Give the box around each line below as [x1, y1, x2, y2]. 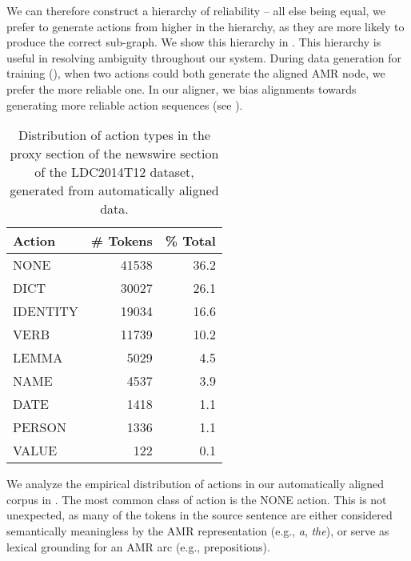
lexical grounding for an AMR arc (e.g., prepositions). [6, 538, 270, 555]
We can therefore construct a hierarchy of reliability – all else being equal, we [6, 2, 386, 18]
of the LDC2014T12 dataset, [34, 162, 194, 182]
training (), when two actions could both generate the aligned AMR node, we [6, 65, 385, 82]
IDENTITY [13, 302, 78, 321]
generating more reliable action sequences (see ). [6, 96, 243, 113]
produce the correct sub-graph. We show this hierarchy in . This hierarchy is [6, 34, 381, 50]
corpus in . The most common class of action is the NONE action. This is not [6, 491, 387, 507]
